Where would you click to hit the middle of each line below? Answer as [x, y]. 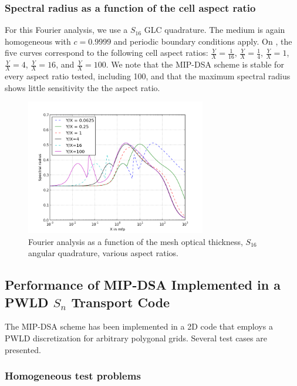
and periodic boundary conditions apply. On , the [203, 41]
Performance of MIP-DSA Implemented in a [143, 285]
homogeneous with [38, 41]
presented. [23, 349]
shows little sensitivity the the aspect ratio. [82, 87]
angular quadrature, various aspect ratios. [103, 253]
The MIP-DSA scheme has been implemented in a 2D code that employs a [139, 326]
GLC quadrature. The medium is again [215, 30]
